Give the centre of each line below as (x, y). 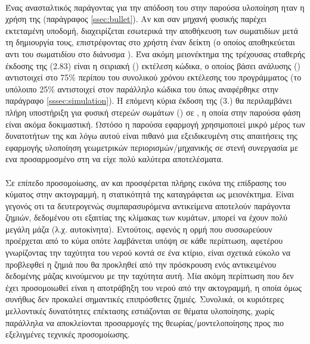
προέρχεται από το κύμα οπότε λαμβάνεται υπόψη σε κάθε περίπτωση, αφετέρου (144, 241)
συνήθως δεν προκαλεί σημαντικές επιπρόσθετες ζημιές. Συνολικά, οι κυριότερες (145, 299)
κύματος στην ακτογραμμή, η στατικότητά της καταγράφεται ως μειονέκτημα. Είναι (150, 194)
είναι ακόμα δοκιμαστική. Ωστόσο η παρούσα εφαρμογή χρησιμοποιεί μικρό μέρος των (155, 124)
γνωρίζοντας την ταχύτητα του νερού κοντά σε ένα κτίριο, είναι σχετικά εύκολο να (148, 252)
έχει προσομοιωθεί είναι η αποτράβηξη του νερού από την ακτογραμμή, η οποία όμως (154, 287)
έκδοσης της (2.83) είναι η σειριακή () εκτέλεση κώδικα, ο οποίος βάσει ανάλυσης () (153, 65)
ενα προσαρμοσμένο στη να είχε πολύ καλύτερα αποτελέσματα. (114, 159)
